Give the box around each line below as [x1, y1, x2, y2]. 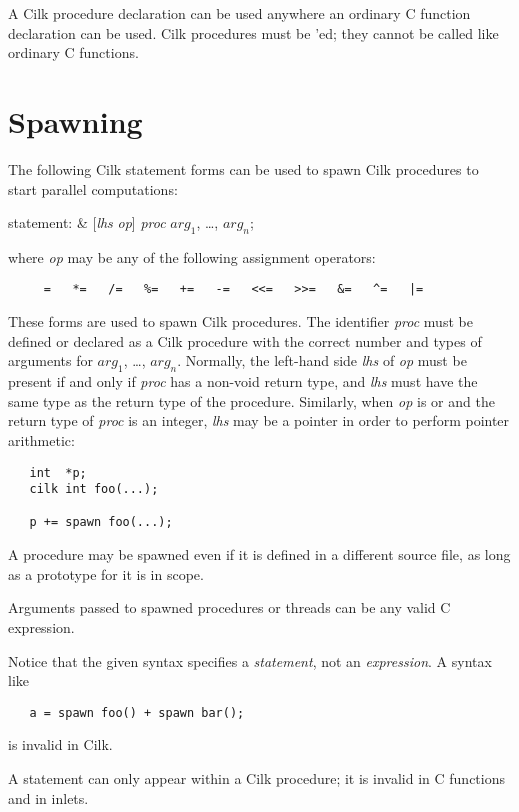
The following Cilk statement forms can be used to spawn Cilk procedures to [8, 158, 479, 179]
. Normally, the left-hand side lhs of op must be [177, 350, 467, 371]
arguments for [8, 350, 93, 371]
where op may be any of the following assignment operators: [8, 246, 376, 267]
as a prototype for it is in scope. [8, 563, 204, 584]
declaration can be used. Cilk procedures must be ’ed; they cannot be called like [8, 22, 499, 43]
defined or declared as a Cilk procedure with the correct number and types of [8, 330, 482, 351]
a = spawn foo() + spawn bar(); [29, 705, 245, 720]
